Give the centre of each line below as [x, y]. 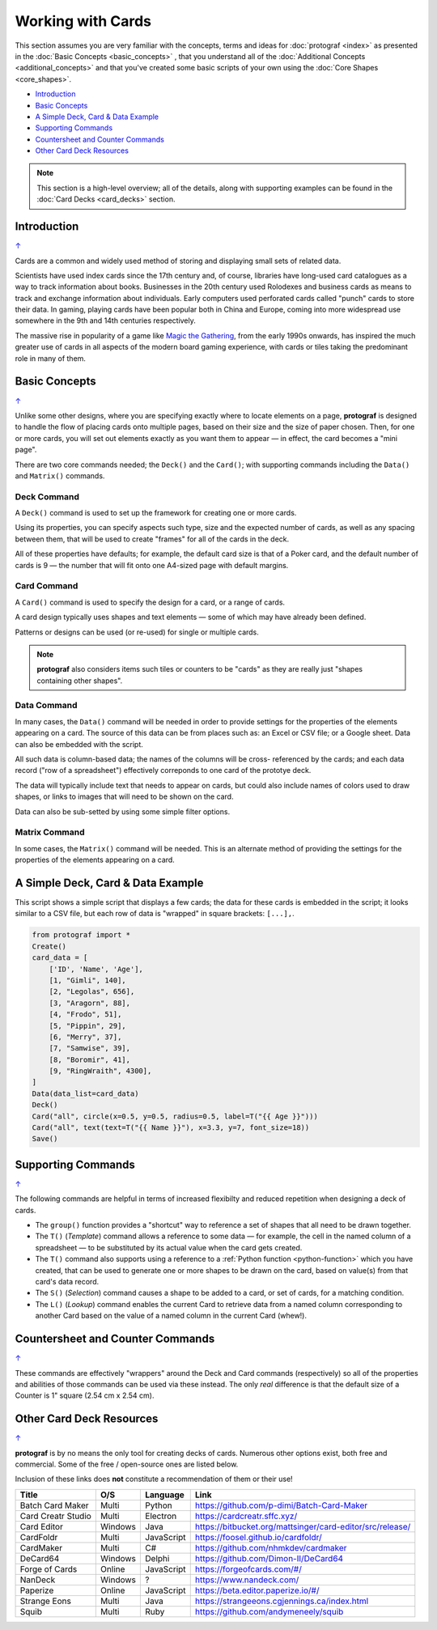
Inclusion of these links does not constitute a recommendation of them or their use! [154, 1479]
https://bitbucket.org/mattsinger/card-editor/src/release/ [303, 1526]
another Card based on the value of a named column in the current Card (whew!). [171, 1316]
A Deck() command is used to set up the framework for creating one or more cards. [156, 513]
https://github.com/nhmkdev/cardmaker [271, 1547]
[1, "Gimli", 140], [88, 980]
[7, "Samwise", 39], [90, 1048]
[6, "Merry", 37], [85, 1037]
